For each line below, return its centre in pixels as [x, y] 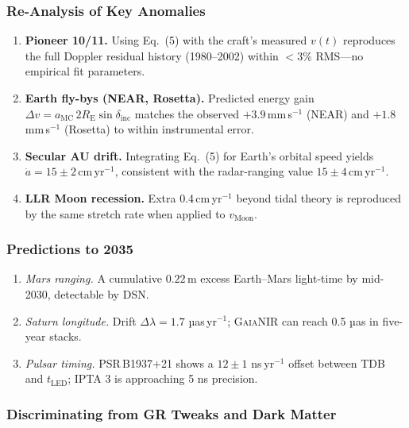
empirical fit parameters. [85, 71]
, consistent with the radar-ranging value [214, 171]
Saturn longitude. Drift [81, 320]
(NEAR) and [338, 113]
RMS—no [340, 55]
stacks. [66, 336]
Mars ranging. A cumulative [94, 278]
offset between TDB [337, 362]
